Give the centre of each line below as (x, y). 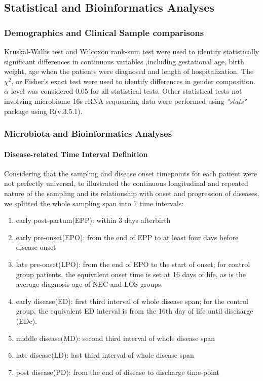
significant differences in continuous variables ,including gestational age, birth (124, 61)
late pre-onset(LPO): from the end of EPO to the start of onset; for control (133, 264)
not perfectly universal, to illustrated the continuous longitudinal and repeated (126, 183)
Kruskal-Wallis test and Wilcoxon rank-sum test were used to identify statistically (132, 51)
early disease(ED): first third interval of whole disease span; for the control (132, 301)
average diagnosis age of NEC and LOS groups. (89, 284)
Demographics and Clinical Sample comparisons (104, 32)
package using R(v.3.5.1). (43, 111)
